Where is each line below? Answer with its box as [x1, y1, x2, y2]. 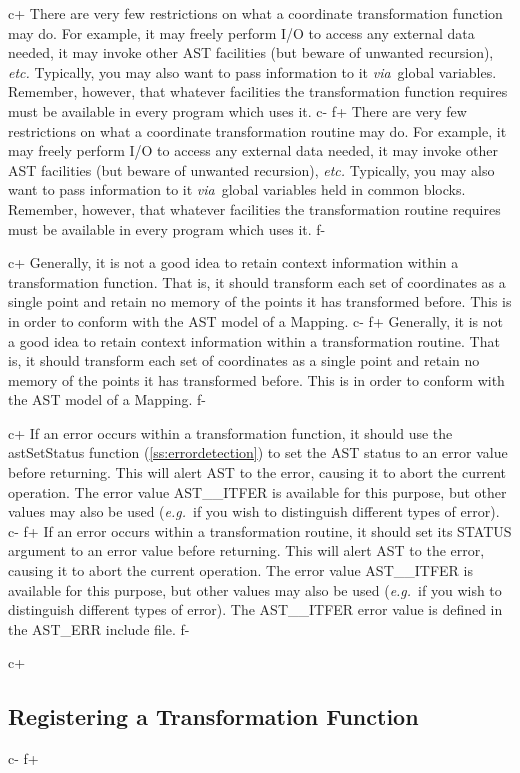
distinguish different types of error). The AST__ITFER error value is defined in [8, 599, 503, 620]
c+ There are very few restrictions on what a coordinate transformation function [8, 3, 503, 23]
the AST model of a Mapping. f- [8, 389, 206, 410]
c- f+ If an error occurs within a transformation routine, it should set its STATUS [8, 520, 512, 541]
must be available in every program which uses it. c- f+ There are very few [8, 100, 467, 121]
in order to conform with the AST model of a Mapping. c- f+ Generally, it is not [8, 310, 504, 331]
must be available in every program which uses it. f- [8, 218, 326, 239]
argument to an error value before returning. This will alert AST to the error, [8, 540, 485, 561]
